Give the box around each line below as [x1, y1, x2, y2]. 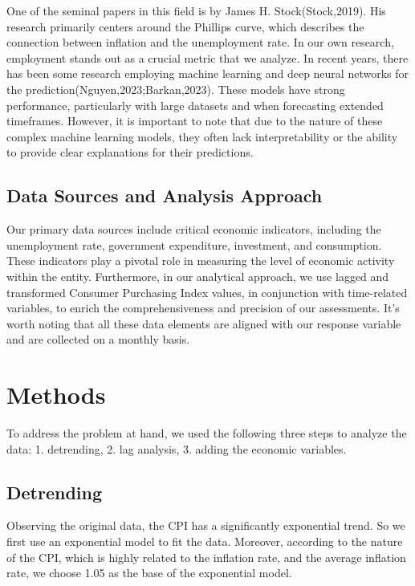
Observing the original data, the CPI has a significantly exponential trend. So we [6, 517, 405, 534]
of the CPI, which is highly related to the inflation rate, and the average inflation [6, 548, 406, 565]
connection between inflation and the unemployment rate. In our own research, [6, 34, 394, 51]
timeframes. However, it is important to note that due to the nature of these [6, 112, 383, 129]
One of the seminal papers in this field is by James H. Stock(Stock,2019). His [6, 2, 386, 18]
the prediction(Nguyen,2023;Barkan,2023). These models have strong [6, 80, 345, 97]
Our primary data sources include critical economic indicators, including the [6, 221, 381, 238]
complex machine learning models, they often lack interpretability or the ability [6, 128, 398, 144]
